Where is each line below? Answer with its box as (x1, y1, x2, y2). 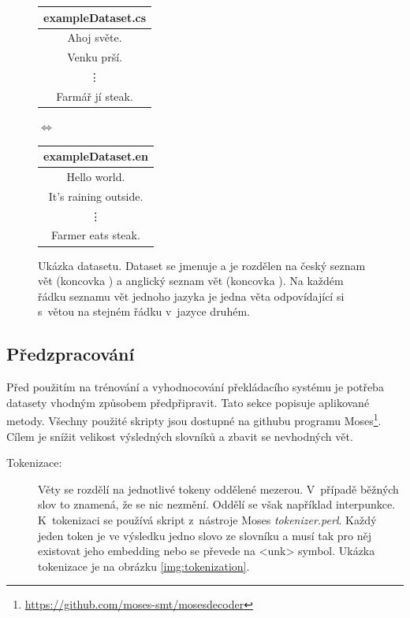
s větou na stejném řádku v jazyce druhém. (38, 303, 250, 320)
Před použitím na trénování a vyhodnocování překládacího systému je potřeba (6, 379, 384, 395)
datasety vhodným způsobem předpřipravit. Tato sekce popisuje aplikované (6, 394, 370, 410)
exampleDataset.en (43, 148, 148, 165)
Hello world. (66, 168, 125, 184)
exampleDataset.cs (43, 9, 147, 25)
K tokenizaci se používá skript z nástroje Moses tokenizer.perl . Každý (38, 511, 377, 527)
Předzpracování (6, 342, 135, 366)
